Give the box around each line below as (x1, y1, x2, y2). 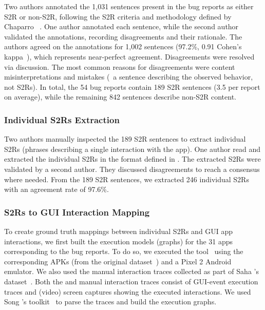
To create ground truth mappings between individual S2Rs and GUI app (4, 225, 233, 236)
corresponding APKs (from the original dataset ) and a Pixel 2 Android (4, 256, 232, 266)
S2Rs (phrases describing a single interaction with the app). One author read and (4, 143, 260, 154)
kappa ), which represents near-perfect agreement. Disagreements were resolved (4, 51, 255, 62)
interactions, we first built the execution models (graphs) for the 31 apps (4, 236, 233, 246)
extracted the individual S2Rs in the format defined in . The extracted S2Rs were (4, 153, 261, 164)
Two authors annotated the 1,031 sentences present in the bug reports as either (4, 1, 254, 11)
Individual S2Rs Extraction (4, 113, 120, 126)
